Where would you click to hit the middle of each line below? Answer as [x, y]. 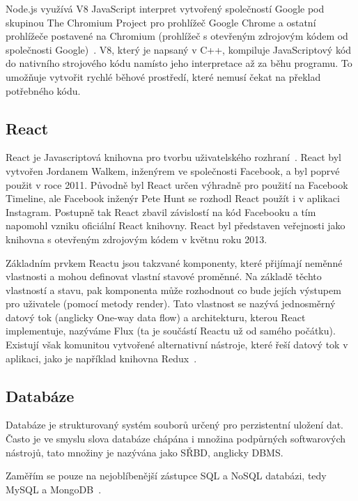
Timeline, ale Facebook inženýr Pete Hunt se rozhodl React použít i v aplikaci [173, 198]
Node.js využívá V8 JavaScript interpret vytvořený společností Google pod [165, 8]
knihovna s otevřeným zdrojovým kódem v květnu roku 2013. [137, 239]
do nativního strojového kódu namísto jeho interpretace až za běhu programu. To [179, 63]
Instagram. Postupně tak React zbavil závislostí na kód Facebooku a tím [161, 211]
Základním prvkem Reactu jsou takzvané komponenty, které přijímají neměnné [174, 262]
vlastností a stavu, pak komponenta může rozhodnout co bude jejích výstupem [173, 290]
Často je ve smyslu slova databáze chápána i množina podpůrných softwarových [176, 439]
